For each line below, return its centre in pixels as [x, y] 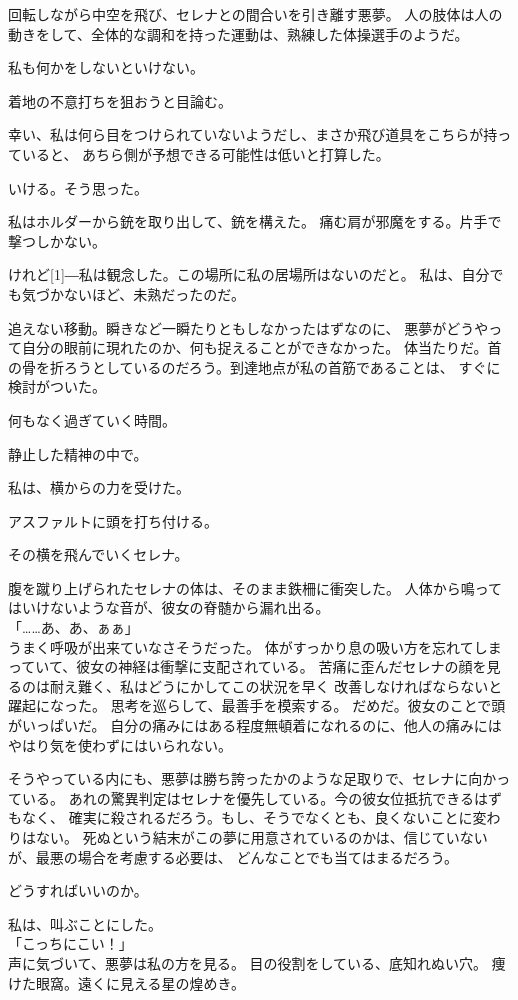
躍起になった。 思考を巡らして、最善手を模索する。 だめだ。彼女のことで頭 [257, 705]
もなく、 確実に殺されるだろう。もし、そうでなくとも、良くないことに [240, 817]
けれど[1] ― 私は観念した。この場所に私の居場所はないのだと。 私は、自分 [249, 274]
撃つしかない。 [57, 240]
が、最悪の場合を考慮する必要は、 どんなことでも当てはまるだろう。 [233, 856]
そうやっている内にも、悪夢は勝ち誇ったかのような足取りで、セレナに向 [245, 778]
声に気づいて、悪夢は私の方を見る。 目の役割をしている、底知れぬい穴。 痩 [257, 962]
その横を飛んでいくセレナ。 [98, 554]
